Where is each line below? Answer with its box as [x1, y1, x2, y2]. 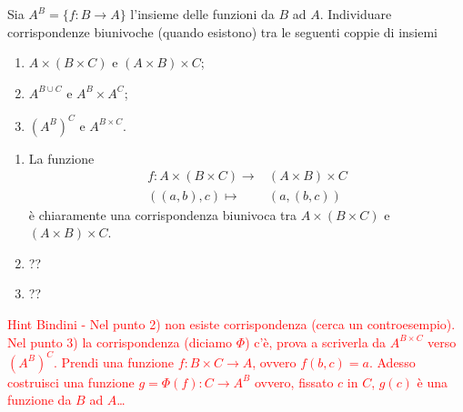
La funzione [28, 148, 95, 167]
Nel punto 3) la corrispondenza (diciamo [7, 332, 233, 351]
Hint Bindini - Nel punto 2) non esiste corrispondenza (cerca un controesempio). [7, 314, 456, 333]
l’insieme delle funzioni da [130, 5, 275, 23]
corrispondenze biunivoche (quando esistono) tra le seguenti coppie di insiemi [7, 22, 438, 41]
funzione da [7, 390, 72, 409]
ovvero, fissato [254, 372, 334, 391]
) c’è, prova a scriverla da [245, 332, 387, 351]
